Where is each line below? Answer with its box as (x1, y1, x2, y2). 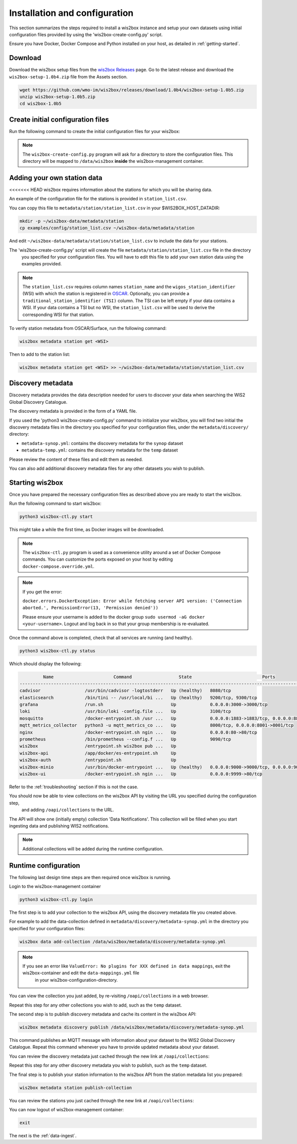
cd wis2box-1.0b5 (19, 101, 62, 107)
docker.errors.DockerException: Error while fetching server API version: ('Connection (22, 598, 242, 604)
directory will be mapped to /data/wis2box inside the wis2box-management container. (22, 158, 204, 164)
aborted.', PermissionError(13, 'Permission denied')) (22, 605, 158, 611)
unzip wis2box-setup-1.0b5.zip (19, 94, 96, 99)
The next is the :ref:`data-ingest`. (9, 1133, 77, 1139)
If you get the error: (22, 588, 62, 595)
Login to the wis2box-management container (9, 883, 101, 889)
